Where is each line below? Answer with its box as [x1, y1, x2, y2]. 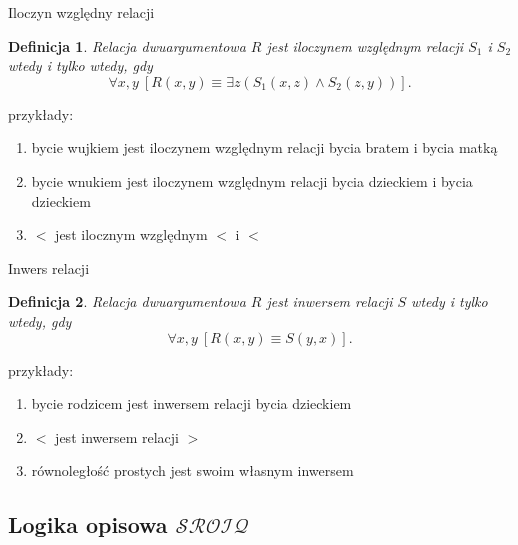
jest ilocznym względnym [55, 224, 208, 245]
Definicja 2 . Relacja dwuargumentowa [8, 291, 246, 312]
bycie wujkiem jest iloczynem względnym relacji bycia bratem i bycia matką [31, 137, 498, 158]
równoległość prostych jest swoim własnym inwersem [31, 460, 354, 481]
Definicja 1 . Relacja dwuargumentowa [8, 35, 246, 56]
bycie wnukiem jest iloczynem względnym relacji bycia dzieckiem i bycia [31, 170, 473, 191]
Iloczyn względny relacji [8, 2, 155, 22]
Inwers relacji [8, 257, 90, 278]
